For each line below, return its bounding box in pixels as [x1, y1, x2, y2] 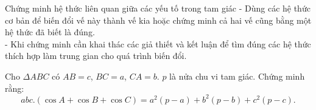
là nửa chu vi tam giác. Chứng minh [169, 69, 305, 82]
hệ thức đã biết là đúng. [5, 26, 95, 38]
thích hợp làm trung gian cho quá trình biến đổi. [5, 49, 187, 62]
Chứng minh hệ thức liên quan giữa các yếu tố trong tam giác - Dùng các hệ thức [5, 2, 311, 14]
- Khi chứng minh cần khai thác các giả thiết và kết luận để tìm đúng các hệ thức [5, 37, 311, 50]
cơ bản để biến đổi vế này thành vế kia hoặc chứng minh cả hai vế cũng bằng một [5, 13, 312, 26]
